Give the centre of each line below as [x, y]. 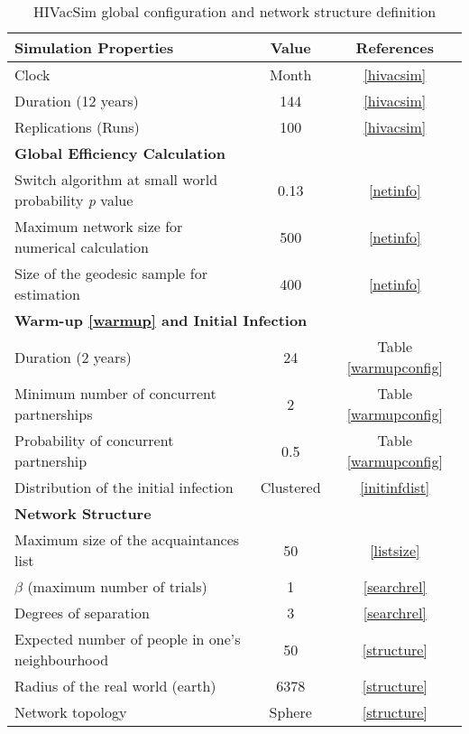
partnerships [54, 414]
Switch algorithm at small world [116, 179]
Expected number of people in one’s [128, 639]
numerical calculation [82, 247]
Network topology [71, 712]
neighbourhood [62, 660]
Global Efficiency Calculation [120, 153]
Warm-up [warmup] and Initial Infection [161, 320]
